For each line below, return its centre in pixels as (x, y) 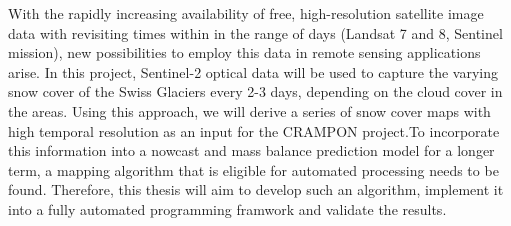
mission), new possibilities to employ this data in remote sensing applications (244, 52)
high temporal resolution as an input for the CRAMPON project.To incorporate (254, 130)
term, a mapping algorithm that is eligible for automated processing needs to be (253, 169)
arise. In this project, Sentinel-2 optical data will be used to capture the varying (253, 71)
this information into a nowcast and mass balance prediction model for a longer (251, 150)
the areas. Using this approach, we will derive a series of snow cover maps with (249, 110)
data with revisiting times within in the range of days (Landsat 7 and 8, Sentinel (255, 32)
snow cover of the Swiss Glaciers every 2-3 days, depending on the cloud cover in (255, 91)
